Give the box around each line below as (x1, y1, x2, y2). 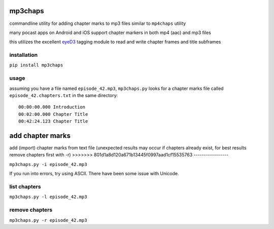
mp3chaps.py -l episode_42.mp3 (9, 194, 87, 200)
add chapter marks (9, 131, 71, 140)
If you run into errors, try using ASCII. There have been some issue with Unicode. (9, 171, 180, 177)
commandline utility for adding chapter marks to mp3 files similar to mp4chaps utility (9, 20, 186, 26)
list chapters (9, 183, 41, 190)
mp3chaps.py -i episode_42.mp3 (9, 161, 87, 167)
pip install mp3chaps (9, 62, 63, 68)
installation (9, 51, 38, 58)
